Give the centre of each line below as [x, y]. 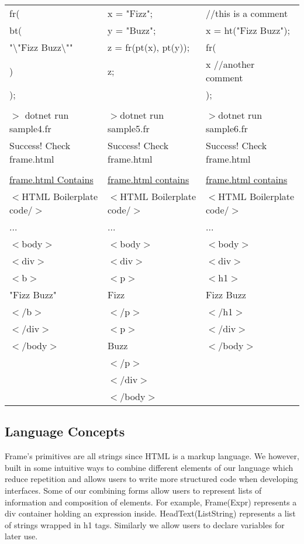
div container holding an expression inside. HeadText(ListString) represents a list [150, 513]
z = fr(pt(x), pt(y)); [149, 47]
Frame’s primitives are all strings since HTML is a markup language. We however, [152, 456]
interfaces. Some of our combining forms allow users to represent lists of [133, 490]
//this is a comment [247, 13]
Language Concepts [65, 431]
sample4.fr [30, 128]
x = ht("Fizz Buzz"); [248, 30]
